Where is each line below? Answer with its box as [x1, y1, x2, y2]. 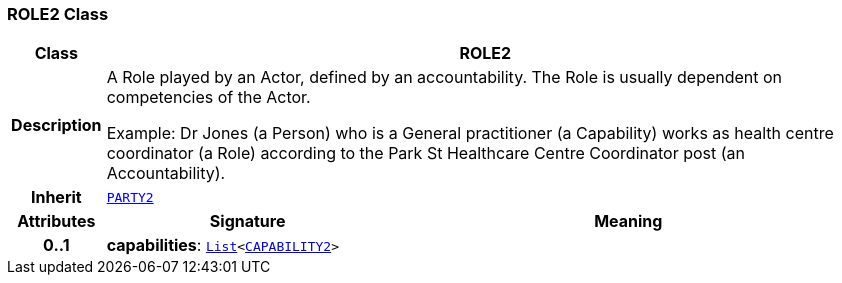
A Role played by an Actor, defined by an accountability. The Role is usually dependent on [106, 67, 783, 88]
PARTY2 [106, 189, 154, 205]
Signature [209, 211, 286, 232]
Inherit [30, 187, 82, 208]
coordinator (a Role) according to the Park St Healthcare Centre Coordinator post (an [106, 143, 745, 164]
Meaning [594, 211, 663, 232]
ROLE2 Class [7, 4, 109, 24]
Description [11, 115, 102, 136]
